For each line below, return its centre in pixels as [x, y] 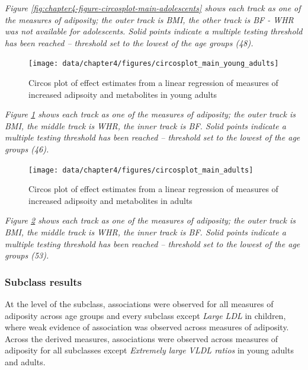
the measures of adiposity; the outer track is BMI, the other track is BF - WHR [149, 19]
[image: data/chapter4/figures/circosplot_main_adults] [141, 170]
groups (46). [27, 149]
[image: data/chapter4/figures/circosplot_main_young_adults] [154, 64]
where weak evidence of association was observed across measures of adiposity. [147, 327]
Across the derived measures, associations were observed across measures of [142, 338]
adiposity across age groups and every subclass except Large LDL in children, [145, 315]
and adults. [25, 362]
